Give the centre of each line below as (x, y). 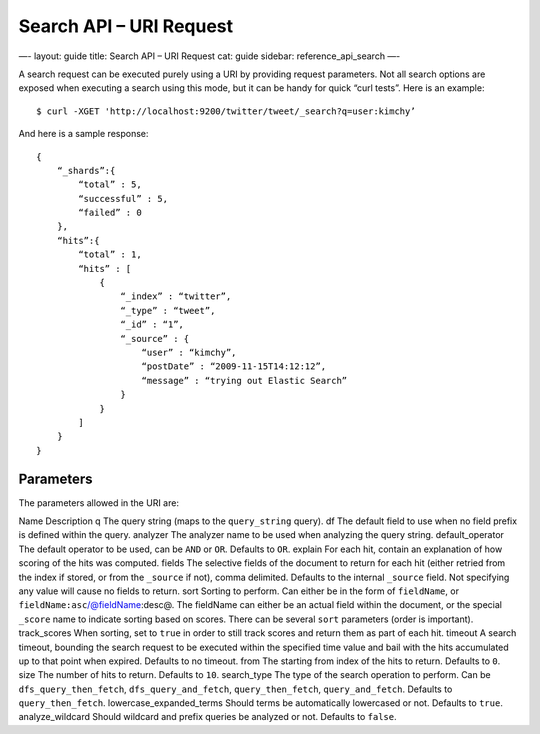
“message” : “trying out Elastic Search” (244, 380)
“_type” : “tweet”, (168, 310)
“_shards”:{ (86, 170)
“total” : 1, (110, 254)
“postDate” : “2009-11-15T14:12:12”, (234, 366)
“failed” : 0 (110, 213)
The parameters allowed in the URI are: (99, 502)
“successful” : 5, (123, 198)
